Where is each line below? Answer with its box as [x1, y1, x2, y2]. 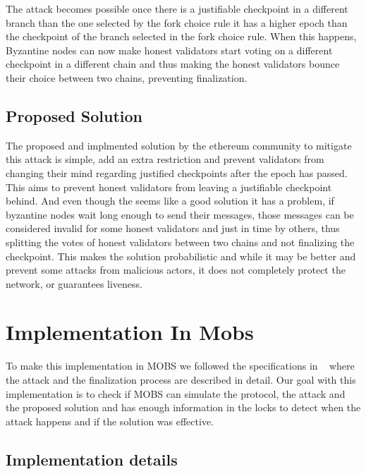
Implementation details [6, 448, 178, 470]
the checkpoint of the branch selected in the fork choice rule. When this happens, [6, 29, 357, 44]
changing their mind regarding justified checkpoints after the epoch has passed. [6, 165, 348, 180]
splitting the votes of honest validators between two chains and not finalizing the [6, 234, 355, 249]
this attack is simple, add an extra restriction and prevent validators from [6, 152, 324, 166]
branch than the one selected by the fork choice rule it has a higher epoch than [6, 15, 348, 30]
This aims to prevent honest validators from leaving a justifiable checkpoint [6, 179, 332, 194]
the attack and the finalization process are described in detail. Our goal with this [6, 372, 356, 387]
